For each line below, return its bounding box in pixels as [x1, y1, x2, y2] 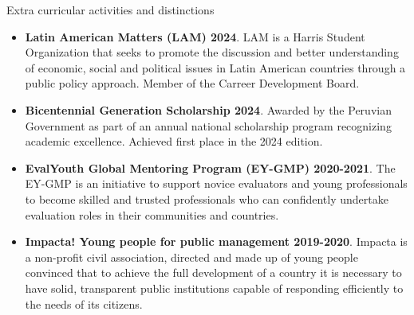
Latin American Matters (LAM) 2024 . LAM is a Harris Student [25, 28, 365, 45]
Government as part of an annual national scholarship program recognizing [25, 117, 392, 134]
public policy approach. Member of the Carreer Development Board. [25, 75, 360, 91]
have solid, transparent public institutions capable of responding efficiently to [25, 279, 404, 296]
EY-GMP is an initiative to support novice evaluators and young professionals [25, 175, 408, 192]
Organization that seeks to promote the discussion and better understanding [25, 44, 399, 60]
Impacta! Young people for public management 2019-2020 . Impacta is [25, 233, 408, 250]
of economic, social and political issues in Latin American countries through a [25, 59, 406, 76]
